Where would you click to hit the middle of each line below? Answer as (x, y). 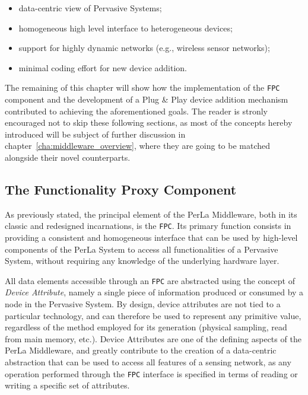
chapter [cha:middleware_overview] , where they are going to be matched (138, 146)
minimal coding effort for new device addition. (103, 67)
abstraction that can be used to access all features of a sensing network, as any (148, 362)
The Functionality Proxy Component (121, 189)
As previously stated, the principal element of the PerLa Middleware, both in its (151, 214)
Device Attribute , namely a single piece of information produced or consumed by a (154, 292)
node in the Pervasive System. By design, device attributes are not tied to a (143, 304)
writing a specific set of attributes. (67, 385)
